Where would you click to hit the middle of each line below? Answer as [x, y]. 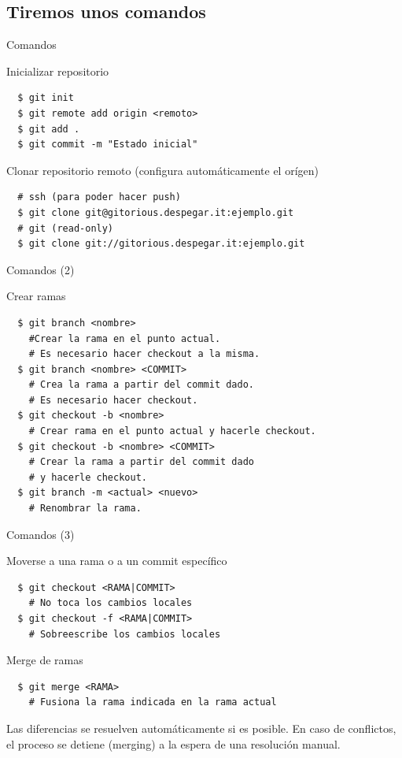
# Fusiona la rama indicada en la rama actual [153, 702]
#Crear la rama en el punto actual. [125, 338]
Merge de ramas [45, 660]
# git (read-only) [66, 228]
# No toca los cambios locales [111, 603]
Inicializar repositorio [58, 71]
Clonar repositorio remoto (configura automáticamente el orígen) [162, 170]
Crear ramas [36, 296]
